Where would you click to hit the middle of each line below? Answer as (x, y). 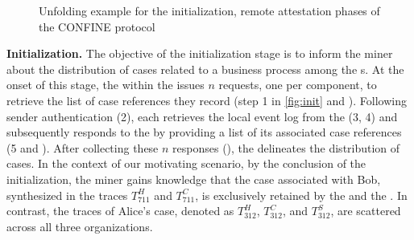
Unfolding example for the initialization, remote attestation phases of (209, 10)
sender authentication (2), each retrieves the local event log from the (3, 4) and (202, 116)
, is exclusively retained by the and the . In (301, 195)
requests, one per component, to (298, 85)
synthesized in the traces (67, 195)
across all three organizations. (80, 226)
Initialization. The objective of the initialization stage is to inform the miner (200, 53)
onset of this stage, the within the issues (106, 85)
